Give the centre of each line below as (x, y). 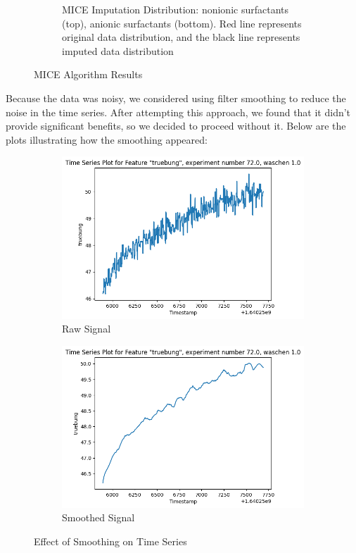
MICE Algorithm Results (88, 74)
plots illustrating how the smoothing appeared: (107, 139)
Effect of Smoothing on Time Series (110, 541)
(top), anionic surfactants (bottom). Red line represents (182, 23)
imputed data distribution (118, 50)
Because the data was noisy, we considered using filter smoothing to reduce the (176, 98)
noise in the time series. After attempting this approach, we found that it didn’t (178, 112)
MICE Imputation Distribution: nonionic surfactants (175, 9)
